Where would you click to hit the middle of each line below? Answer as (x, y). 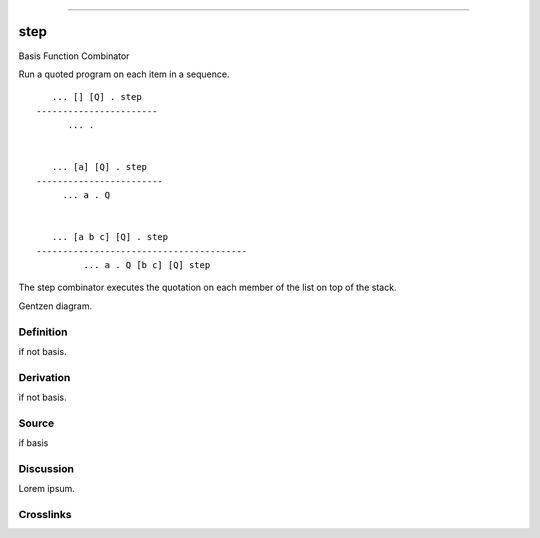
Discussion (46, 468)
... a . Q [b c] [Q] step (147, 264)
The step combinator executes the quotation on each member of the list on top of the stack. (207, 287)
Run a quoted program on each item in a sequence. (124, 74)
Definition (43, 332)
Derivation (44, 377)
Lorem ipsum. (46, 489)
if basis (33, 443)
